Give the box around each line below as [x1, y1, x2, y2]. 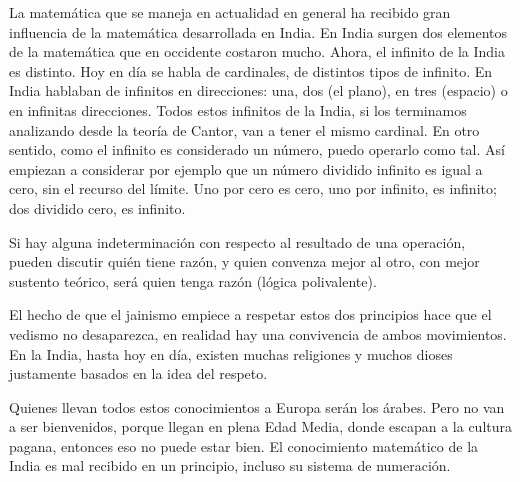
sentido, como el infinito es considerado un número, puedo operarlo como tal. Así [9, 139, 505, 160]
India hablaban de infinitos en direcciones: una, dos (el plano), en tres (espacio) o [9, 80, 508, 101]
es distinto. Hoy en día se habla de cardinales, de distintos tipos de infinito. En [9, 60, 493, 81]
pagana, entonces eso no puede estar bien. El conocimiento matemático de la [9, 435, 479, 456]
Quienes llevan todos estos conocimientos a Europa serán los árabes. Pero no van [9, 396, 505, 417]
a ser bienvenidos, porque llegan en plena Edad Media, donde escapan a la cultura [9, 416, 513, 437]
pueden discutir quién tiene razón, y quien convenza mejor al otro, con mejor [9, 251, 480, 272]
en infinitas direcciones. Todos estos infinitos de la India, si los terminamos [9, 99, 467, 120]
